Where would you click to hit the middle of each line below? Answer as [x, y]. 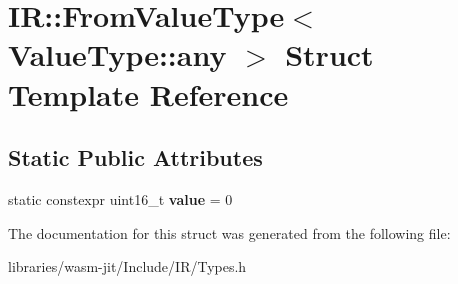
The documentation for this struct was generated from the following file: [229, 232]
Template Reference [148, 93]
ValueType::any [117, 54]
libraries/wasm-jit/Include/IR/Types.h [127, 266]
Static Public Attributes [135, 157]
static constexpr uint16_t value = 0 [120, 198]
